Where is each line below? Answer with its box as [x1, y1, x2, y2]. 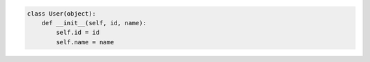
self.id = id [56, 29, 100, 37]
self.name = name [56, 38, 114, 46]
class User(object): [27, 10, 96, 17]
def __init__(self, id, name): [41, 19, 147, 27]
